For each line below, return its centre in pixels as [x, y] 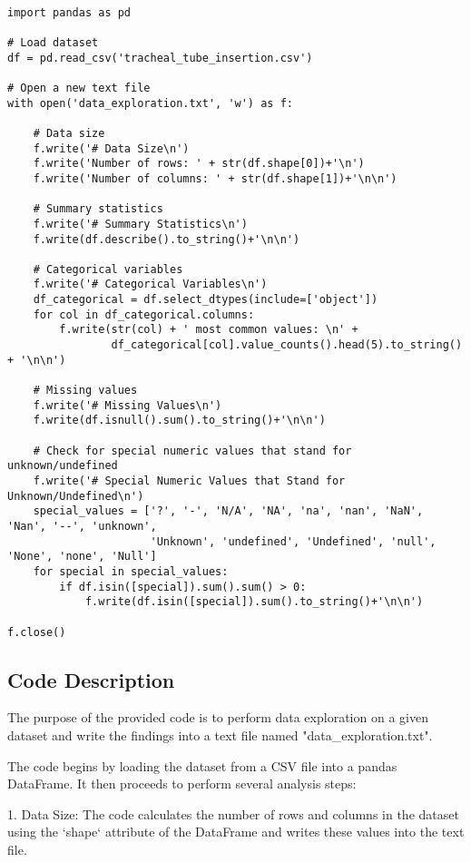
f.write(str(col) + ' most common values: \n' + [209, 330]
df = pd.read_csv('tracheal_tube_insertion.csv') [160, 58]
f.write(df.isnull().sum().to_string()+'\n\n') [179, 421]
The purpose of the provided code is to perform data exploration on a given [218, 717]
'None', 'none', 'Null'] [82, 557]
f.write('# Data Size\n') [111, 148]
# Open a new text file [79, 88]
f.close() [37, 632]
